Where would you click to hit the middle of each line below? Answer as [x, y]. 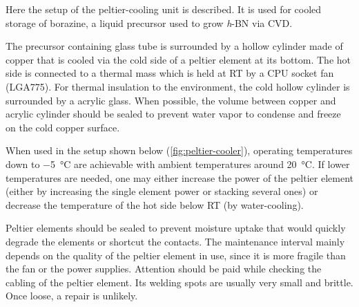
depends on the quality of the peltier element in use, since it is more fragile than [176, 255]
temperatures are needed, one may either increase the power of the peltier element [179, 177]
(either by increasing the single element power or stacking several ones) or [162, 191]
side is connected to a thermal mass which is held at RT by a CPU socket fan [170, 73]
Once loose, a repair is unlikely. [72, 296]
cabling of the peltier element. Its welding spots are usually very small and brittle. [179, 282]
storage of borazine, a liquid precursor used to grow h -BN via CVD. [149, 22]
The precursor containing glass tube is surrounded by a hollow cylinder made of [174, 46]
